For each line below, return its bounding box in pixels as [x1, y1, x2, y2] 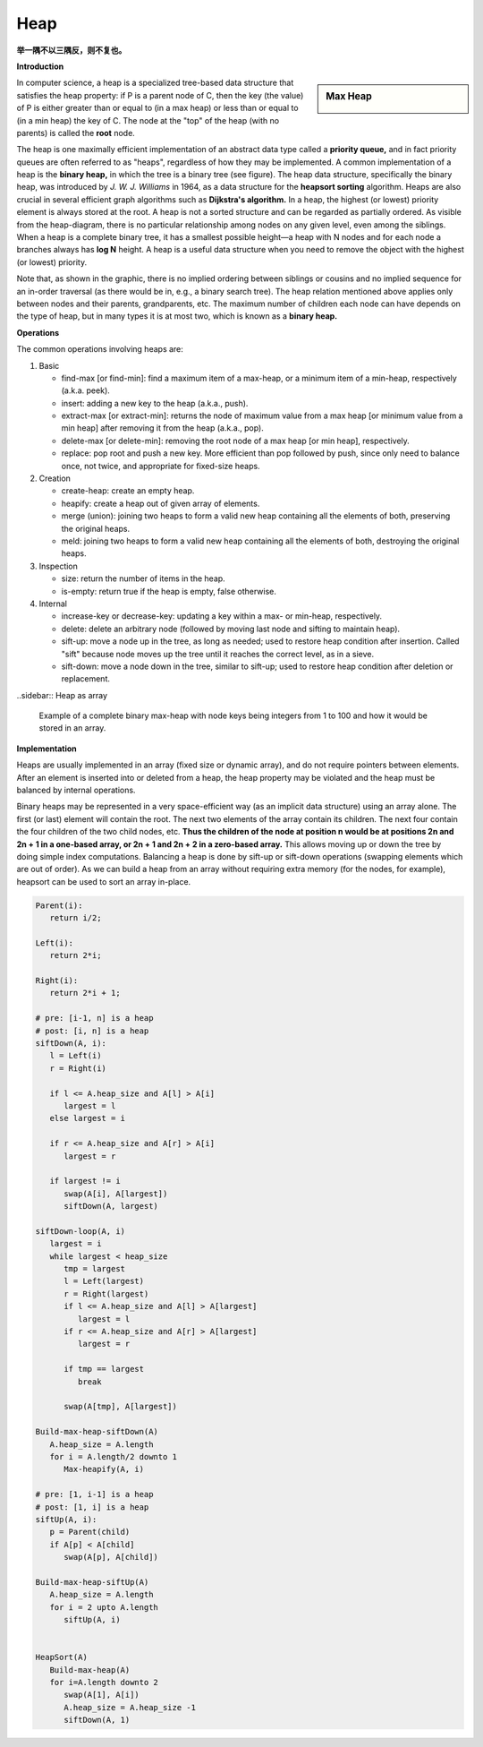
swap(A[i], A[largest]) [64, 1188, 168, 1199]
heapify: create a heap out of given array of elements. [61, 498, 260, 509]
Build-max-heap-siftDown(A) [35, 1426, 158, 1437]
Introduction [16, 61, 64, 72]
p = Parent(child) [49, 1527, 131, 1537]
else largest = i [49, 1113, 125, 1124]
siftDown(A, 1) [64, 1715, 131, 1726]
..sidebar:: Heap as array [16, 689, 107, 700]
